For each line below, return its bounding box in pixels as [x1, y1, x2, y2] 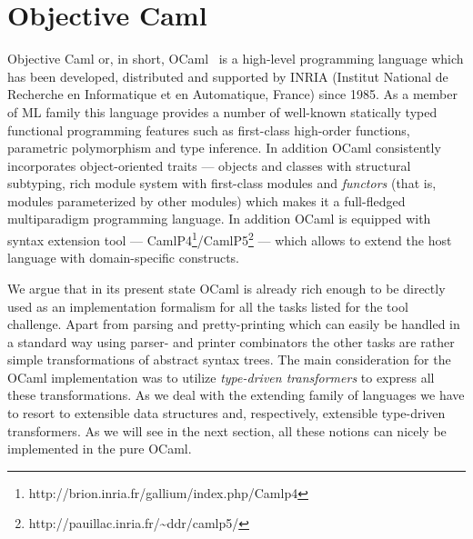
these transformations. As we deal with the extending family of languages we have [7, 385, 465, 404]
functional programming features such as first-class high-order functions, [7, 120, 410, 139]
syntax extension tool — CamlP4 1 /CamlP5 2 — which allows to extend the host [7, 228, 452, 249]
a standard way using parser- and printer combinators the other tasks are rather [7, 332, 455, 351]
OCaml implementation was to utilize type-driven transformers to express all [7, 367, 435, 386]
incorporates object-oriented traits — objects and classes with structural [7, 155, 411, 175]
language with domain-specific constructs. [7, 248, 239, 267]
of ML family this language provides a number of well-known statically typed [7, 102, 438, 121]
